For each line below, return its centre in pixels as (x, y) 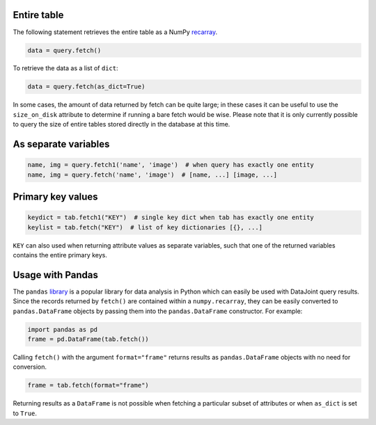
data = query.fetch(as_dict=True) (86, 87)
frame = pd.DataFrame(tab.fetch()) (88, 339)
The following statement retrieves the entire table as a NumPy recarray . (115, 32)
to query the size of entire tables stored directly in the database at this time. (122, 125)
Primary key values (55, 197)
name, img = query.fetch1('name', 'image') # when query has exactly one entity (171, 165)
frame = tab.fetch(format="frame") (88, 385)
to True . (25, 413)
